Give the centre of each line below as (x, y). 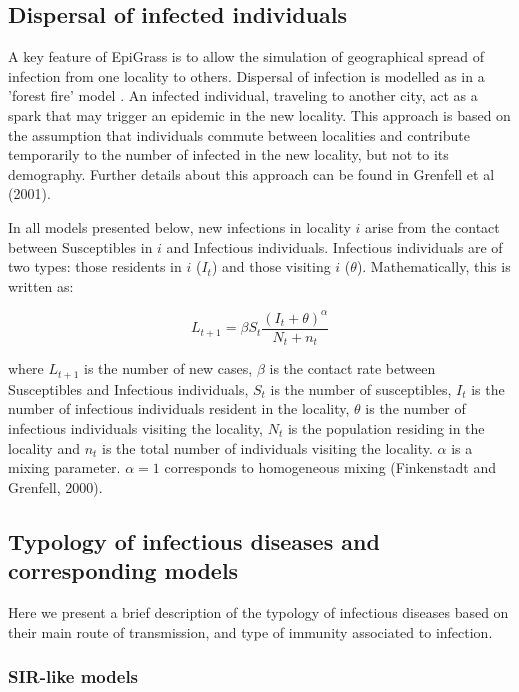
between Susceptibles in (80, 246)
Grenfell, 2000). (55, 486)
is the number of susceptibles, (361, 388)
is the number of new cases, (168, 368)
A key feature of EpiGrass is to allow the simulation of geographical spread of (246, 56)
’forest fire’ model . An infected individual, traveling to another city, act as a (243, 95)
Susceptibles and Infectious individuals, (128, 388)
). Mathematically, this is (433, 266)
